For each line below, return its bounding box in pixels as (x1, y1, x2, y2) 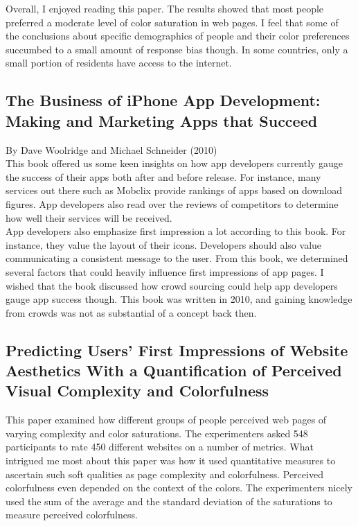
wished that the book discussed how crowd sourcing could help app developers (6, 278, 338, 292)
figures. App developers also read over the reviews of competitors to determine (6, 196, 339, 211)
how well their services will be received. (6, 210, 172, 225)
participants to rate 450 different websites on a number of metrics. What (6, 439, 314, 454)
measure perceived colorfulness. (6, 507, 138, 522)
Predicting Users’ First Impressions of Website (6, 339, 348, 360)
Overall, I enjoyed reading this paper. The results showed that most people (6, 1, 324, 15)
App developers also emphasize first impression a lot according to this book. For (6, 224, 346, 238)
